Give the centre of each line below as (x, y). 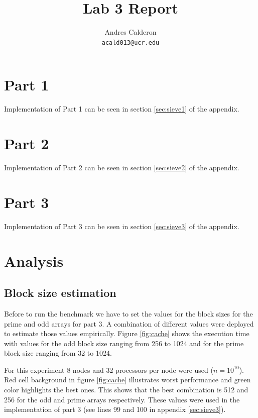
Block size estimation (60, 293)
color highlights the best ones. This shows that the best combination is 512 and (126, 390)
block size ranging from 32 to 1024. (58, 353)
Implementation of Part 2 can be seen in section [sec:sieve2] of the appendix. (122, 168)
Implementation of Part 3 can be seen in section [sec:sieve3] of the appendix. (122, 226)
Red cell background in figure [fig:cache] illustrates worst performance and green (127, 380)
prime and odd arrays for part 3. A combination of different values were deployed (129, 323)
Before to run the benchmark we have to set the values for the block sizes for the (128, 313)
